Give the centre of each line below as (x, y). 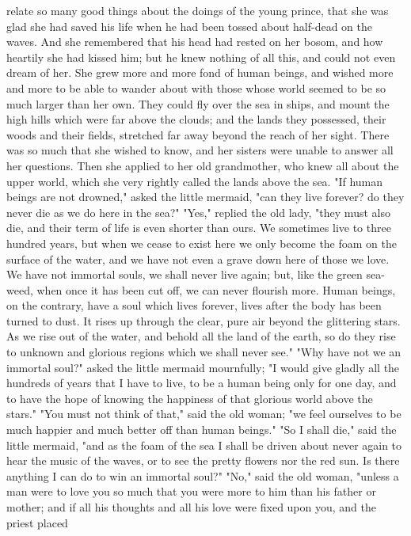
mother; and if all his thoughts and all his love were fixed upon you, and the (192, 507)
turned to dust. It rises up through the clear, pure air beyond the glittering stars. (204, 320)
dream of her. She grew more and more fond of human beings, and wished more (200, 72)
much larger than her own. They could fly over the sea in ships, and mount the (198, 103)
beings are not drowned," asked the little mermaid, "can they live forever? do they (205, 197)
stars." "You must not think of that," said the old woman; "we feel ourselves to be (204, 414)
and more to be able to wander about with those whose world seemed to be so (196, 87)
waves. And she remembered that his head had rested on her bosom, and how (195, 42)
